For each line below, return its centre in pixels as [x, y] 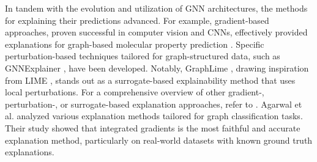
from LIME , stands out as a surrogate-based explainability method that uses [150, 80]
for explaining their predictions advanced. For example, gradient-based [137, 20]
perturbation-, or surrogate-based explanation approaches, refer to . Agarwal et [154, 104]
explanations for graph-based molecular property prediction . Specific [135, 44]
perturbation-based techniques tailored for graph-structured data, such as [143, 56]
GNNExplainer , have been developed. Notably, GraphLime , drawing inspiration [157, 68]
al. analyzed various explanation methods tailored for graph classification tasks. [154, 116]
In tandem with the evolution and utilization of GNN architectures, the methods [156, 8]
